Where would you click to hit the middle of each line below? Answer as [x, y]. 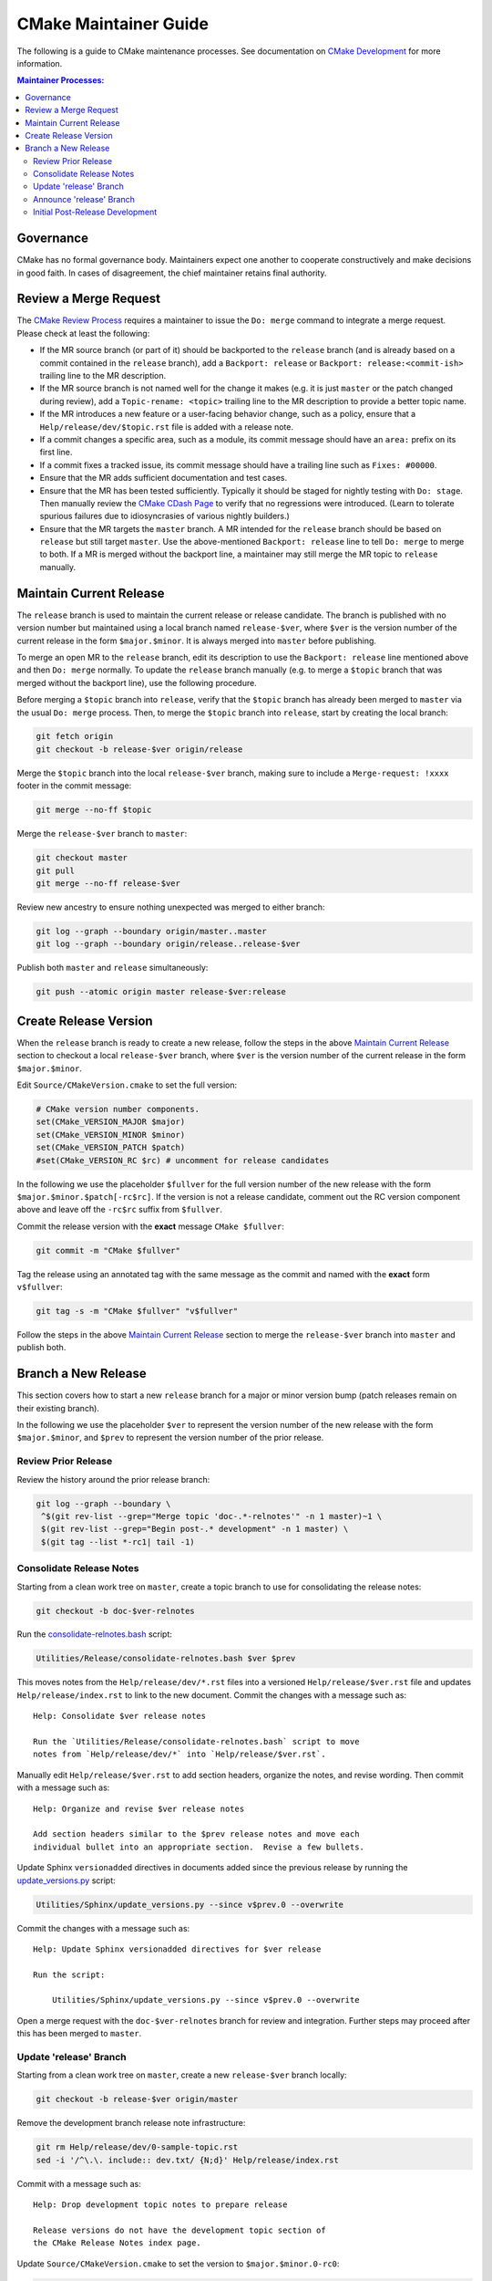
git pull [56, 870]
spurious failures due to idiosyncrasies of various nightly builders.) [165, 516]
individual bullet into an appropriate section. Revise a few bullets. [199, 1847]
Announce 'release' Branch [84, 199]
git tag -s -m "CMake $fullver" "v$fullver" [137, 1311]
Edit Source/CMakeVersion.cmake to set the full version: [127, 1085]
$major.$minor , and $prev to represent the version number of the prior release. [170, 1438]
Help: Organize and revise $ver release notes [139, 1808]
